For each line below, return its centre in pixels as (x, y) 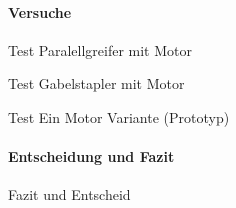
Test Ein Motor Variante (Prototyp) (119, 116)
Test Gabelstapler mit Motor (96, 83)
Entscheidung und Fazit (91, 156)
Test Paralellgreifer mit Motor (100, 49)
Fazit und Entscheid (69, 194)
